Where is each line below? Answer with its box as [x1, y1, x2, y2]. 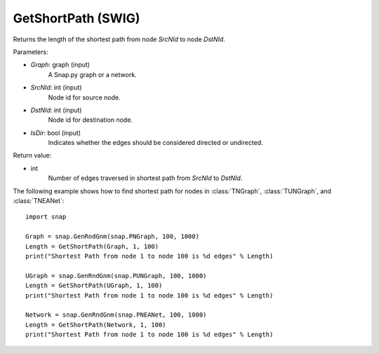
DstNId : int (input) [30, 106, 82, 114]
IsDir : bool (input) [30, 128, 81, 137]
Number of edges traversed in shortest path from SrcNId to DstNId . [48, 174, 243, 182]
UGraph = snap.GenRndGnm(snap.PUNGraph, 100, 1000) [25, 272, 207, 279]
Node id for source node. [48, 93, 121, 102]
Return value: [13, 151, 52, 160]
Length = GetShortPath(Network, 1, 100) [25, 321, 166, 328]
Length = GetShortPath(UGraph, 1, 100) [25, 282, 163, 290]
